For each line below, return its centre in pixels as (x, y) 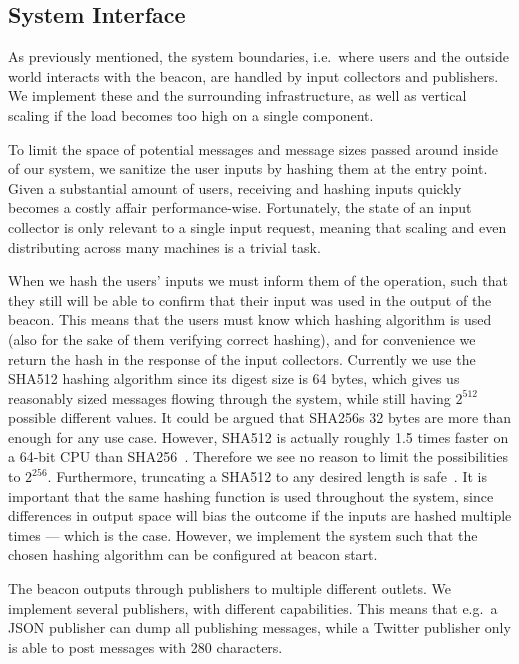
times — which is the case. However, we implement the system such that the (243, 534)
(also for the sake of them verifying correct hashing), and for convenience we (242, 338)
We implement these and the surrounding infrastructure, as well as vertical (237, 95)
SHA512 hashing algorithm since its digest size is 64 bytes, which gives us (234, 378)
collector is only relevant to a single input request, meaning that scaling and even (257, 226)
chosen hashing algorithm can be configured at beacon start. (193, 554)
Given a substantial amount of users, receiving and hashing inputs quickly (235, 187)
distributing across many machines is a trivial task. (164, 246)
